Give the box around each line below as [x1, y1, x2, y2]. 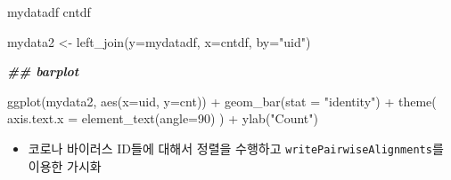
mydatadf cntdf [7, 3, 91, 20]
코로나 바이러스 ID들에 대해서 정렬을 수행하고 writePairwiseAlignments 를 [28, 138, 444, 157]
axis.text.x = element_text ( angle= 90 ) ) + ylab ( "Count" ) [7, 109, 318, 128]
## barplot [7, 62, 79, 81]
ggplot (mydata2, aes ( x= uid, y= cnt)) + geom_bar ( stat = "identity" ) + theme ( [7, 91, 437, 110]
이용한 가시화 [28, 156, 102, 175]
